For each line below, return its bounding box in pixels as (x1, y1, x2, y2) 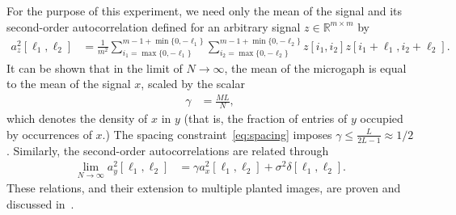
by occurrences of (6, 125, 92, 142)
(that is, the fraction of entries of (184, 110, 348, 127)
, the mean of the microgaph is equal (224, 59, 407, 76)
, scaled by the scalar (141, 75, 245, 92)
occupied (360, 110, 403, 127)
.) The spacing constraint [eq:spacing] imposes (102, 125, 332, 142)
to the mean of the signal (6, 75, 131, 92)
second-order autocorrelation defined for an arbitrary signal (6, 18, 301, 35)
